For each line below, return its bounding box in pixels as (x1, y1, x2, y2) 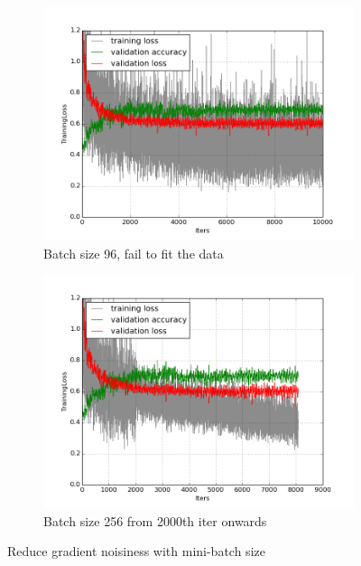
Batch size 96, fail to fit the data (43, 243, 224, 262)
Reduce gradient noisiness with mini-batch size (7, 542, 265, 561)
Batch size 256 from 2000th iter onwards (43, 511, 267, 530)
